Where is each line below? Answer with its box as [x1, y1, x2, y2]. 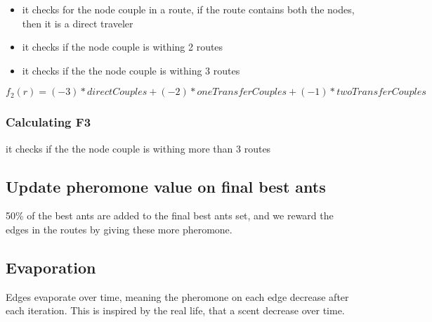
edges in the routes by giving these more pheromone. [6, 221, 233, 236]
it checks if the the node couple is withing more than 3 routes [6, 141, 271, 155]
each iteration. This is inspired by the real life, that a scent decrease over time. [6, 303, 345, 318]
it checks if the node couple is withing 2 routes [22, 39, 223, 54]
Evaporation [6, 256, 96, 278]
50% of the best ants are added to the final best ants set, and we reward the [6, 208, 334, 223]
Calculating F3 [6, 113, 91, 131]
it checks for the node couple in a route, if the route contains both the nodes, [22, 2, 355, 16]
